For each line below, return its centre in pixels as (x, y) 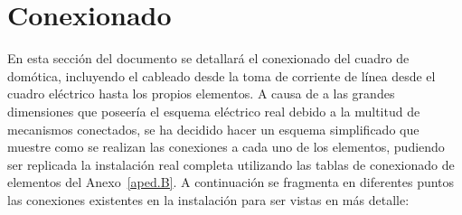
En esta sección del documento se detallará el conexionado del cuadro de (208, 58)
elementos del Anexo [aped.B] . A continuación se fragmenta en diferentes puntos (231, 182)
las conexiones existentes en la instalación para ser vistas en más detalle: (208, 199)
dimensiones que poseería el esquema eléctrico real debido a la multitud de (214, 111)
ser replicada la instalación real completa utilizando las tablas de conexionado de (231, 164)
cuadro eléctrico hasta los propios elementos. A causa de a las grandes (201, 93)
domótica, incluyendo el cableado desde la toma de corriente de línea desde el (222, 75)
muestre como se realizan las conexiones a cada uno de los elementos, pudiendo (226, 147)
